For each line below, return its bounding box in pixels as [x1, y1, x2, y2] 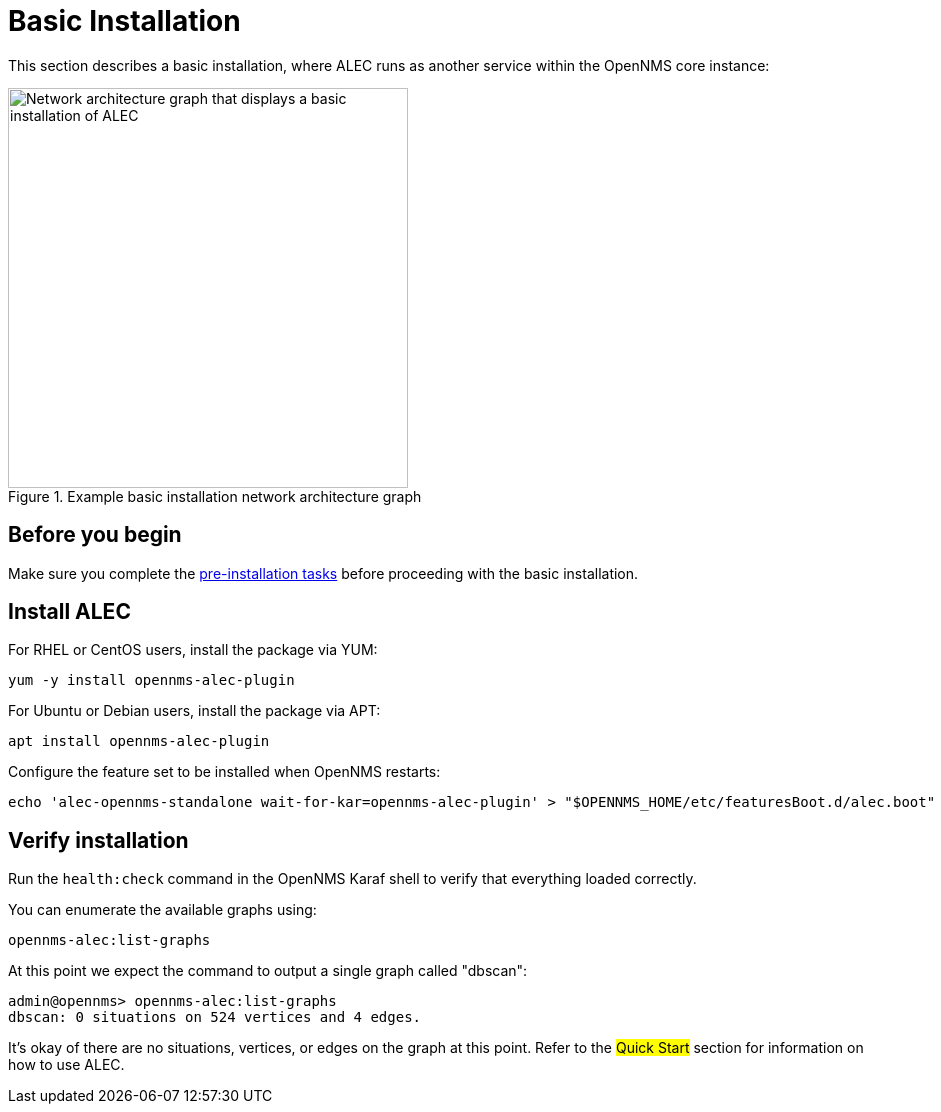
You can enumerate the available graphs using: [8, 901, 317, 919]
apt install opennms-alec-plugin [8, 733, 270, 750]
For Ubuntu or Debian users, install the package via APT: [8, 702, 381, 720]
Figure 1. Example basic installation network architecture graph [8, 487, 422, 505]
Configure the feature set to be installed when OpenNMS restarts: [8, 763, 441, 781]
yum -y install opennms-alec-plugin [8, 672, 295, 689]
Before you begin [8, 522, 182, 548]
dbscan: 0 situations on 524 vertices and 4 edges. [8, 1009, 422, 1026]
